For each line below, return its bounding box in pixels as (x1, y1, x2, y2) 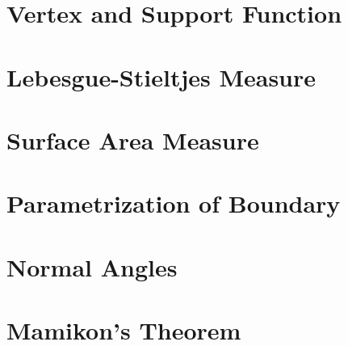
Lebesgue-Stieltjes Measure (6, 60, 317, 93)
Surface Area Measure (6, 123, 259, 156)
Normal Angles (6, 250, 178, 283)
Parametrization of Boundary (6, 187, 341, 220)
